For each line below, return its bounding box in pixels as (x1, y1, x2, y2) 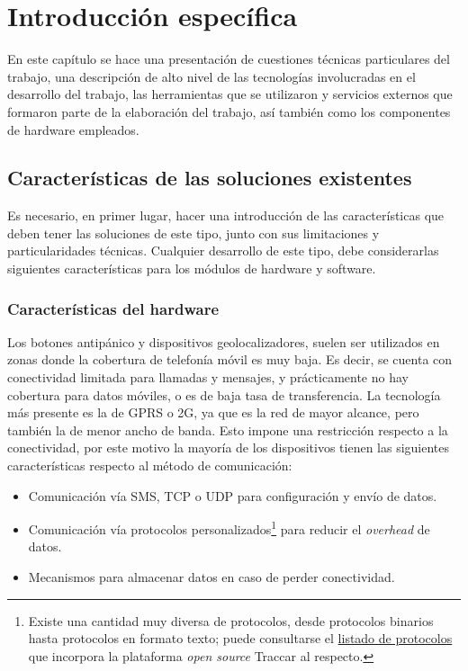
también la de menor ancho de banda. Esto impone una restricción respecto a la (7, 420, 448, 439)
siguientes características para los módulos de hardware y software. (7, 259, 376, 278)
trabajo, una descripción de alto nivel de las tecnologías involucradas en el (7, 67, 416, 85)
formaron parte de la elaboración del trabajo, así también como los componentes (7, 102, 451, 121)
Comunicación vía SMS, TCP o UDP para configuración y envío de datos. (28, 486, 437, 505)
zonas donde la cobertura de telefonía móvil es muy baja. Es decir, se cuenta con (7, 350, 453, 369)
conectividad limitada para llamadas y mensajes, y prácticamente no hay (7, 368, 409, 387)
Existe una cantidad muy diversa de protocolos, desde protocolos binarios (28, 611, 434, 630)
